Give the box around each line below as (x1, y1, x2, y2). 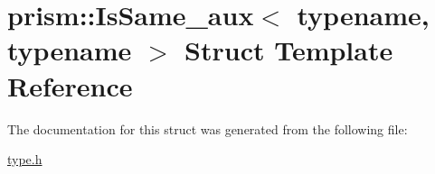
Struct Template (184, 32, 393, 69)
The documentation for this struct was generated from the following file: (7, 119, 408, 138)
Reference (7, 67, 133, 104)
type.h (7, 150, 43, 169)
